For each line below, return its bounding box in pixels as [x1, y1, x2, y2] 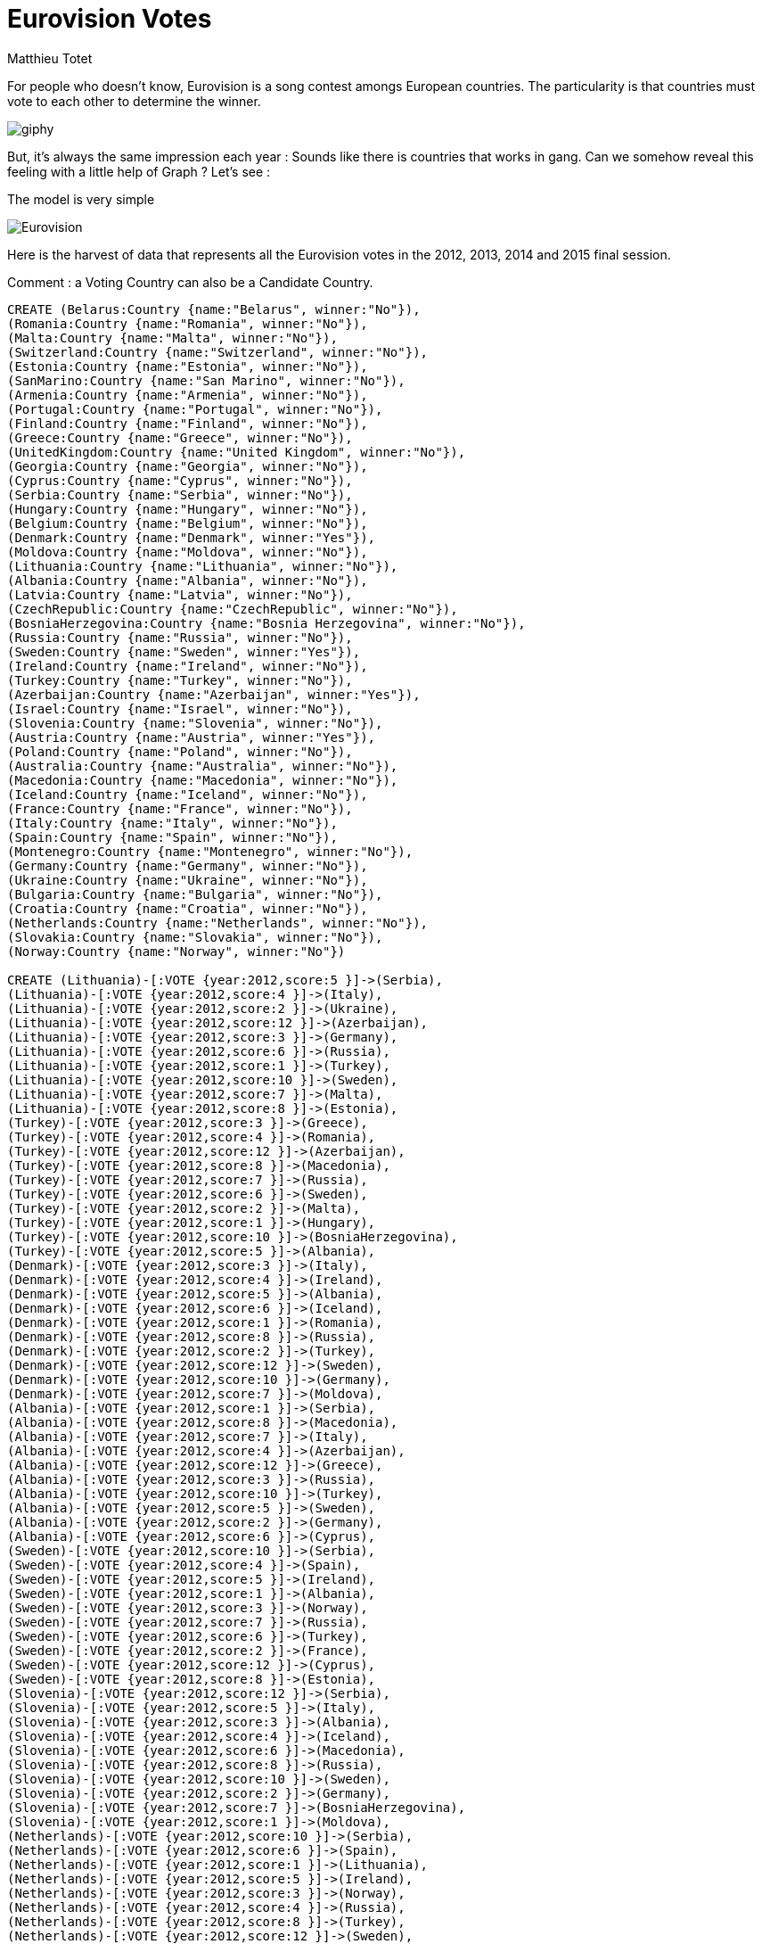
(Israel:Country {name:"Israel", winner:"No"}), [7, 701, 353, 716]
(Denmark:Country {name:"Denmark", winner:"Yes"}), [7, 530, 376, 545]
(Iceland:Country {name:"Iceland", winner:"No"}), [7, 787, 368, 802]
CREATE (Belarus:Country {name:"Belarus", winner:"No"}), [7, 301, 421, 317]
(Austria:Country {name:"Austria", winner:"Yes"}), [7, 729, 376, 745]
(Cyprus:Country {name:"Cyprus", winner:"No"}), [7, 473, 353, 488]
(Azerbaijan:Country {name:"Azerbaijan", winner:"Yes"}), [7, 687, 421, 702]
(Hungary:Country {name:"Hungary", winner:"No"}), [7, 501, 368, 516]
